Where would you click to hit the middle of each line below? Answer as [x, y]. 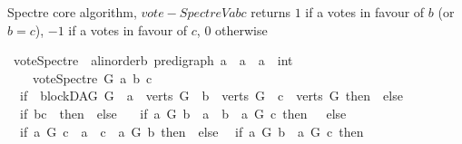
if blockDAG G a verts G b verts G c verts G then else [211, 96]
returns [271, 12]
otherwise [241, 29]
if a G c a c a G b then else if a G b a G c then [192, 131]
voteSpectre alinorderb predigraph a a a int [153, 60]
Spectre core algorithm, [72, 12]
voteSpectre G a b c [92, 77]
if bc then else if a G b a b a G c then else [183, 113]
